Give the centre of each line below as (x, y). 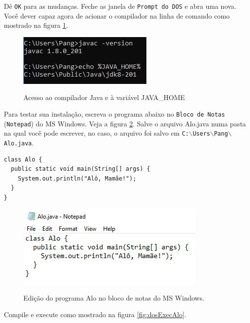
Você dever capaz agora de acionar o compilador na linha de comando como (117, 15)
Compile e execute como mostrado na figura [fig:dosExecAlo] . (95, 314)
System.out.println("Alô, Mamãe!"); (77, 178)
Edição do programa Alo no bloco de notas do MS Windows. (114, 298)
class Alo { (23, 159)
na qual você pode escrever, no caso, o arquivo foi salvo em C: (97, 133)
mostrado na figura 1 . (36, 25)
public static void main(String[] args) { (80, 169)
